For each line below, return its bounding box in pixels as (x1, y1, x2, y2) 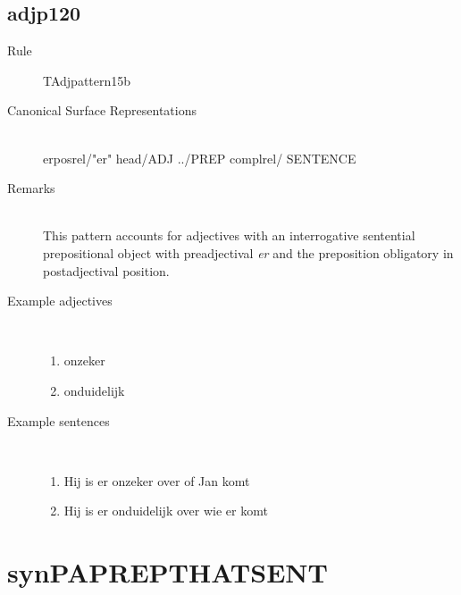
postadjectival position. (43, 261, 170, 280)
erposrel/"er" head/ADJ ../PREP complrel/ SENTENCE (43, 148, 356, 167)
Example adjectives (7, 291, 113, 310)
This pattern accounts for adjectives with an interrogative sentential (43, 226, 415, 245)
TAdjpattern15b (43, 71, 131, 89)
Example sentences (7, 411, 110, 430)
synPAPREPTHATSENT (7, 554, 328, 591)
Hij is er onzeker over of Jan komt (63, 471, 250, 490)
